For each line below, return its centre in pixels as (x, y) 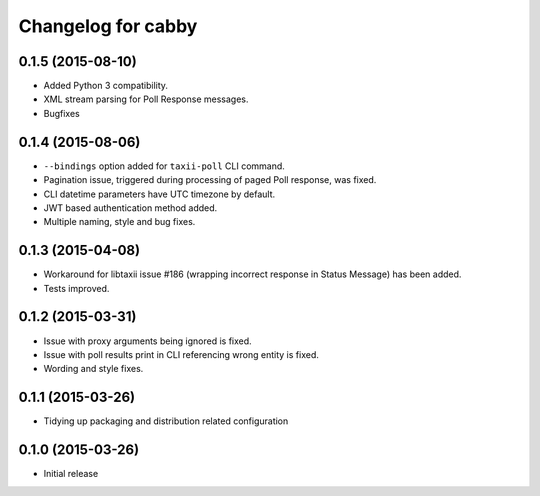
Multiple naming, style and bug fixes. (119, 222)
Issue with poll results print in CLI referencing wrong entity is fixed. (181, 354)
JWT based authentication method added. (130, 207)
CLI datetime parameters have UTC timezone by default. (159, 194)
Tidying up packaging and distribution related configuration (166, 421)
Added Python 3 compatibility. (106, 86)
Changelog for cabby (108, 26)
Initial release (71, 474)
